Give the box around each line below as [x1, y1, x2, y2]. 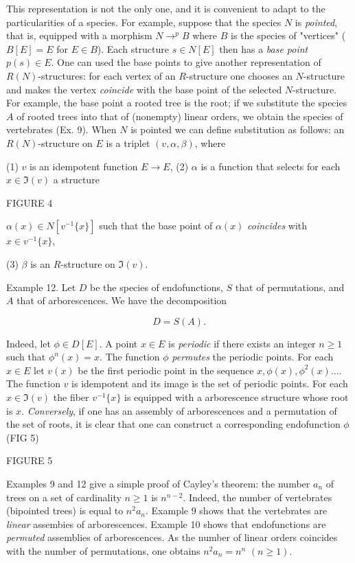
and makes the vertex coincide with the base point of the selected [6, 82, 282, 96]
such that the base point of [99, 218, 213, 233]
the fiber [53, 390, 89, 404]
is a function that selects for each [201, 159, 341, 173]
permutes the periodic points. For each [172, 349, 334, 364]
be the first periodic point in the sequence [78, 363, 254, 377]
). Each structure [97, 41, 170, 56]
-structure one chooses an [185, 68, 293, 82]
